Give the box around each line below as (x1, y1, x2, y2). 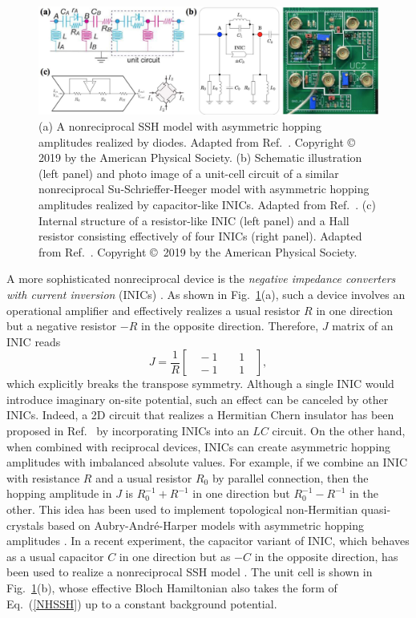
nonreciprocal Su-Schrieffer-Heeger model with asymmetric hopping (38, 180, 370, 197)
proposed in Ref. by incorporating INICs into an (6, 422, 249, 439)
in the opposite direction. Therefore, (140, 317, 319, 334)
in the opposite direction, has (254, 547, 398, 564)
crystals (6, 516, 44, 533)
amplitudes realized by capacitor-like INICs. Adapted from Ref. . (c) (38, 196, 376, 212)
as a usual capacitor (6, 547, 104, 564)
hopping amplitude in (6, 485, 112, 502)
